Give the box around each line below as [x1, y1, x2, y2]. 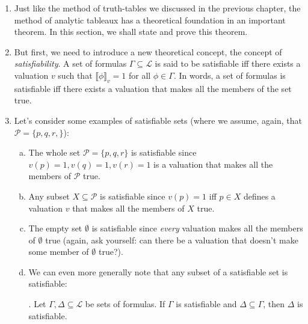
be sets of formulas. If [85, 298, 165, 310]
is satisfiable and [176, 298, 237, 310]
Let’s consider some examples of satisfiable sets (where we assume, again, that [14, 114, 302, 126]
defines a [243, 189, 276, 202]
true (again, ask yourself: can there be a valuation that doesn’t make [45, 233, 298, 246]
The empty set [28, 222, 82, 234]
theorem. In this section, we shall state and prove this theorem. [14, 25, 248, 38]
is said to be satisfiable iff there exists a [155, 57, 301, 70]
